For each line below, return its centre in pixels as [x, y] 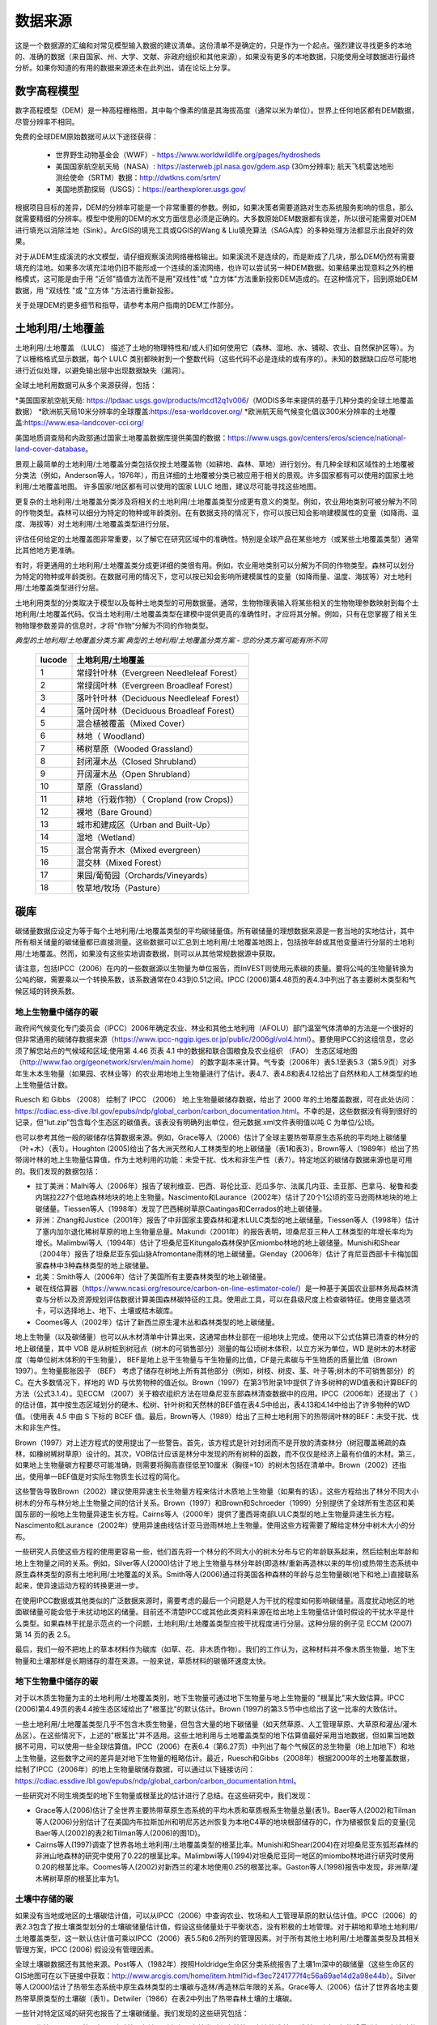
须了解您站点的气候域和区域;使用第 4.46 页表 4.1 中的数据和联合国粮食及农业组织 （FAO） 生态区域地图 [186, 1051]
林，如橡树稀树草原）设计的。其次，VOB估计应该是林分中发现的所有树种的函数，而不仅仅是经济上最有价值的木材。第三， [217, 1454]
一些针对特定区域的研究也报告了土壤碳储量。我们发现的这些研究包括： [132, 2013]
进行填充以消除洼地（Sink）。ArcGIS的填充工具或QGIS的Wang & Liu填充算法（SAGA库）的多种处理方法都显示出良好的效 [214, 230]
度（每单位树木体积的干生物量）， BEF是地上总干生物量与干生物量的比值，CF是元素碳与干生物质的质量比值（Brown [206, 1359]
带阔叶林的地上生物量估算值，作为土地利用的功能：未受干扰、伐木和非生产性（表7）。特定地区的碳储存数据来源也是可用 [214, 1160]
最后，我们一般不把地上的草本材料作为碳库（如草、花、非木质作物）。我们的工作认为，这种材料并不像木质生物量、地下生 [215, 1649]
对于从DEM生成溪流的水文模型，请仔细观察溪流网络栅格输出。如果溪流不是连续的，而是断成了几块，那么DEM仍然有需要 [215, 256]
